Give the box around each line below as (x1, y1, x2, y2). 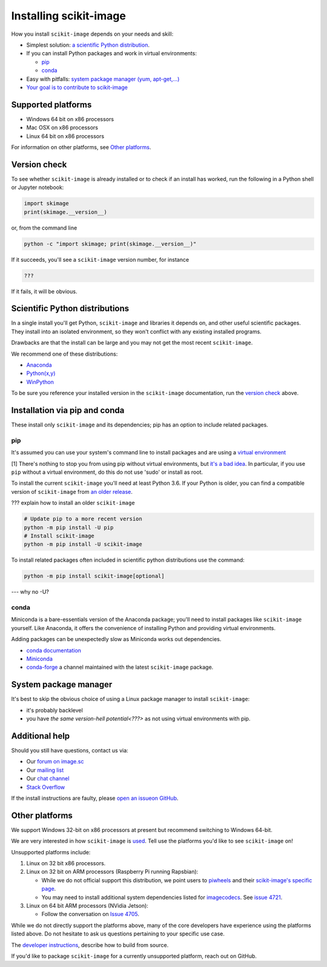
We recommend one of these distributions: (11, 350, 118, 357)
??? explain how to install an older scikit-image (11, 499, 136, 507)
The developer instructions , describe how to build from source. (11, 941, 169, 948)
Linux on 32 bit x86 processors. (26, 860, 106, 867)
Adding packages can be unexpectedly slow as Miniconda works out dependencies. (11, 636, 222, 643)
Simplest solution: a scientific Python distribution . (26, 41, 150, 48)
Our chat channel (26, 775, 70, 782)
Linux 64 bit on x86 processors (26, 132, 105, 139)
